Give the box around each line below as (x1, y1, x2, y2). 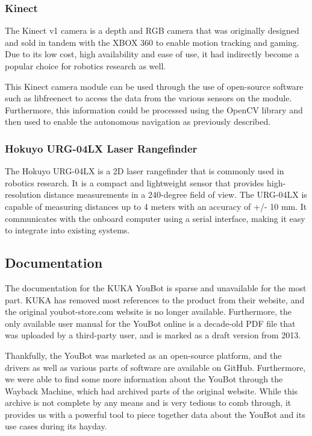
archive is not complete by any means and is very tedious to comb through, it (5, 396, 292, 409)
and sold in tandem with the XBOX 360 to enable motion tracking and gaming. (5, 36, 299, 48)
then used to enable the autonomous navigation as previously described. (5, 115, 271, 128)
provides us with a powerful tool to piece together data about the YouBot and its (5, 408, 305, 420)
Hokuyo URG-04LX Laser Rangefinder (5, 141, 198, 156)
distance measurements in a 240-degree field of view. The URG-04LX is (43, 188, 307, 201)
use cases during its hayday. (5, 420, 107, 432)
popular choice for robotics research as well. (5, 60, 166, 72)
